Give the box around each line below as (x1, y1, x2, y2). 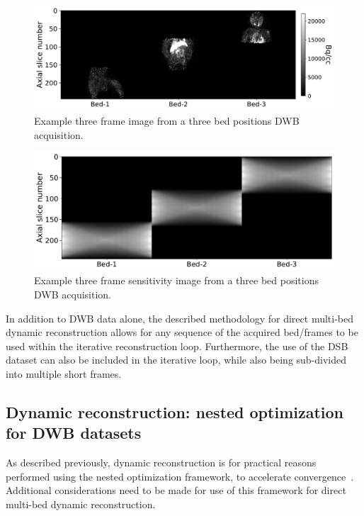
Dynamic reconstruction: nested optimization (6, 400, 343, 422)
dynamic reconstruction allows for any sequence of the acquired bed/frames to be (6, 325, 358, 340)
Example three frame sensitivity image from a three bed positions (34, 273, 319, 288)
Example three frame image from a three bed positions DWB (34, 113, 300, 128)
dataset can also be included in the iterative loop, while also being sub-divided (6, 352, 347, 367)
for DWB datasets (6, 422, 142, 444)
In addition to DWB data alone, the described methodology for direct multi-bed (6, 310, 354, 325)
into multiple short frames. (6, 366, 122, 381)
